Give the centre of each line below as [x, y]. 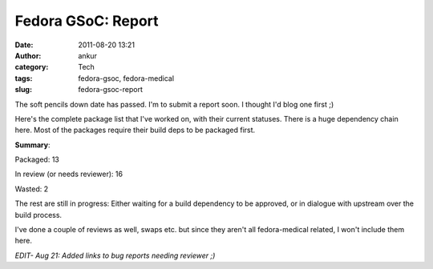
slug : [23, 90]
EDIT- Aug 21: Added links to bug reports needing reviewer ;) [115, 255]
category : [32, 67]
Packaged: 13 [37, 159]
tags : [24, 78]
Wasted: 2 [32, 189]
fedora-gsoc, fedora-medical [126, 78]
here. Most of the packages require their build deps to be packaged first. [135, 130]
